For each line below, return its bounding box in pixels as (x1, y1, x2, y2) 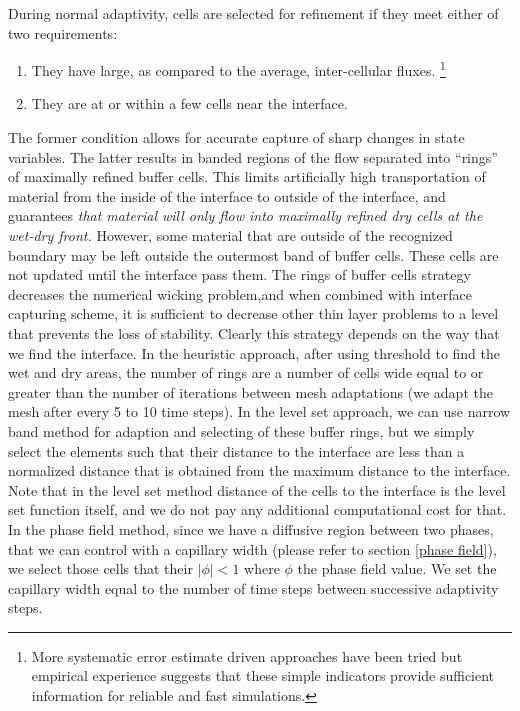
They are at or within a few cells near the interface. (31, 93, 348, 114)
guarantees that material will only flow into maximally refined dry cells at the (8, 205, 483, 226)
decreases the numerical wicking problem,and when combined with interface (8, 283, 472, 304)
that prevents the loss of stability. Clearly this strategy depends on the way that (8, 322, 500, 343)
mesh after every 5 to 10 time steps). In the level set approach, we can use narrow (8, 401, 511, 422)
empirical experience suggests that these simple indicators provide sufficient (31, 665, 495, 686)
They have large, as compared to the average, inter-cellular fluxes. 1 (31, 57, 446, 80)
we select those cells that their (8, 558, 193, 579)
